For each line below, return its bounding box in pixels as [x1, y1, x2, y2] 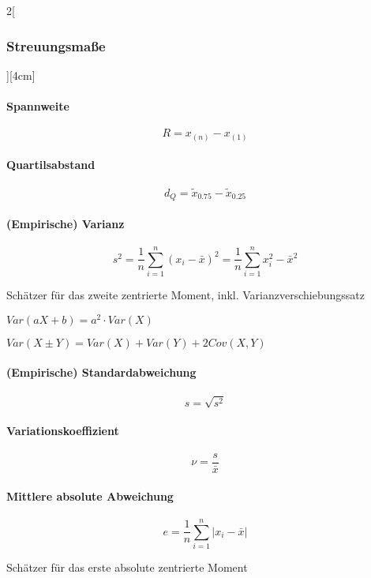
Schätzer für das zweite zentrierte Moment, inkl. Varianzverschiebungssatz [6, 287, 365, 303]
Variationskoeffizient [6, 422, 119, 438]
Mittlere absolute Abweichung [6, 487, 174, 504]
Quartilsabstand [6, 156, 96, 173]
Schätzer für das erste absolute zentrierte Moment [6, 558, 248, 575]
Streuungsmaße [6, 36, 106, 55]
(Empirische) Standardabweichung [6, 364, 197, 381]
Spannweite [6, 98, 69, 114]
